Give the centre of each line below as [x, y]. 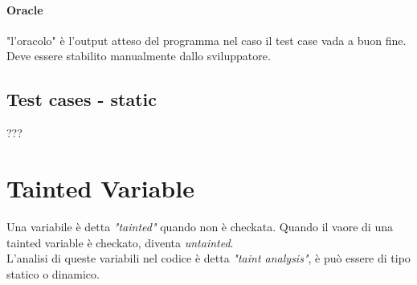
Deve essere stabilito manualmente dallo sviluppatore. [139, 56]
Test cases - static [82, 99]
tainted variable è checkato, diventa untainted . [120, 242]
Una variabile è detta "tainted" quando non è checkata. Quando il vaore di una [200, 226]
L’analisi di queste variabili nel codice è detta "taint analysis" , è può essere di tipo [208, 258]
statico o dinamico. [53, 273]
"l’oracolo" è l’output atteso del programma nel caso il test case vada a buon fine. [206, 40]
